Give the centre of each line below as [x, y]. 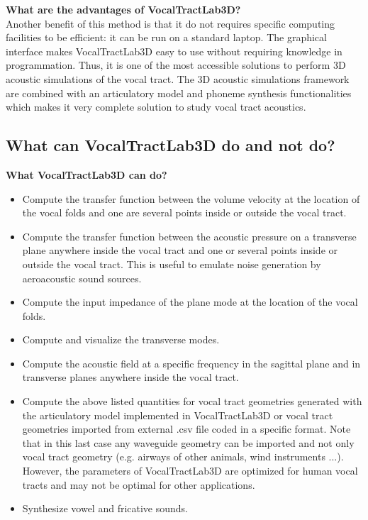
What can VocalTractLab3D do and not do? [171, 145]
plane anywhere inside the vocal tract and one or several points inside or [180, 250]
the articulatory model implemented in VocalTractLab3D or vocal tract [178, 415]
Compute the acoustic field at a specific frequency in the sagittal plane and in [191, 363]
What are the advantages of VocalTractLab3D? [123, 9]
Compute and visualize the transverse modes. [121, 339]
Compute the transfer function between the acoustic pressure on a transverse [189, 236]
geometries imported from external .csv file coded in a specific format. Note [186, 429]
